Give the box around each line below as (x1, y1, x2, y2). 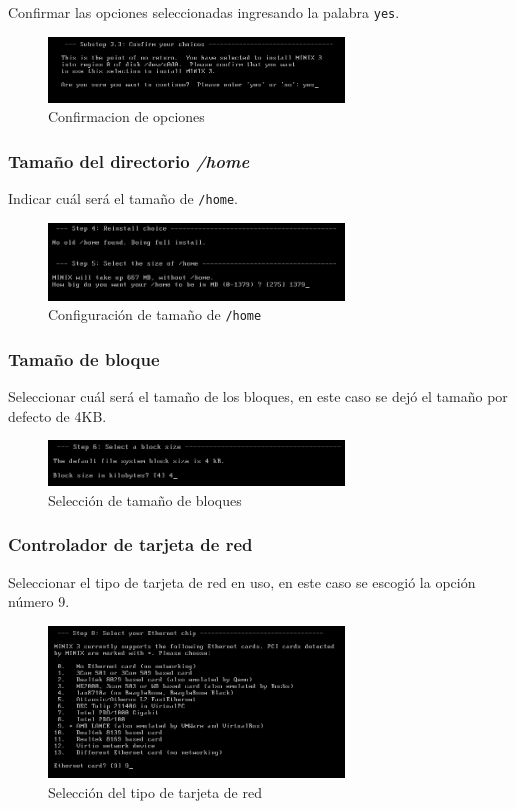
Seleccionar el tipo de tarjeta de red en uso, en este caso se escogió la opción (8, 571, 476, 592)
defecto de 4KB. (8, 405, 107, 426)
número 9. (8, 591, 70, 612)
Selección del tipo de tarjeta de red (48, 781, 262, 802)
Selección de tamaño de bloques (48, 489, 242, 510)
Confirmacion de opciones (48, 106, 205, 127)
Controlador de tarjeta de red (8, 532, 253, 557)
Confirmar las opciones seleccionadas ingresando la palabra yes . (8, 2, 400, 22)
